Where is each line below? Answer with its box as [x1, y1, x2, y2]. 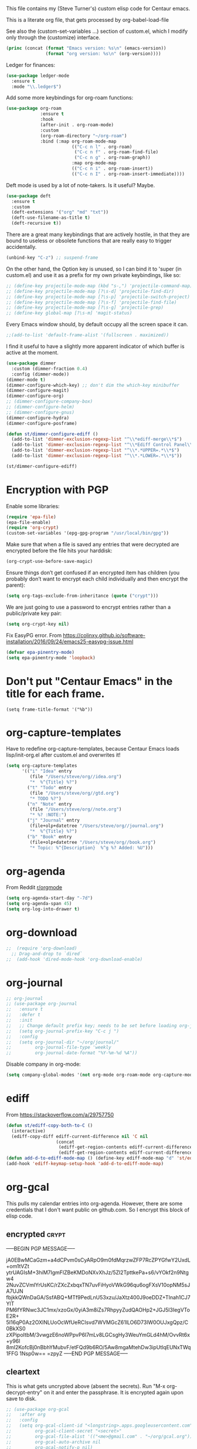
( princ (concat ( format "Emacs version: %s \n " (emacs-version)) [6, 45, 167, 51]
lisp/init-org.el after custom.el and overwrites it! [6, 751, 121, 759]
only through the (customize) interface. [6, 34, 101, 40]
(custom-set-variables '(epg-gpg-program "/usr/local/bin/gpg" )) [6, 531, 169, 536]
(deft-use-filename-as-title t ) [11, 215, 91, 221]
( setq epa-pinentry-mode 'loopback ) [6, 654, 96, 661]
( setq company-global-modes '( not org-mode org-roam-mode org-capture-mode [6, 1072, 195, 1078]
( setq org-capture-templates [6, 763, 77, 769]
